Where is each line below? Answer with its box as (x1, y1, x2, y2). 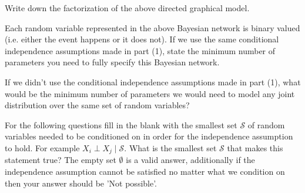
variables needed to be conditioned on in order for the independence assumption (5, 130, 293, 142)
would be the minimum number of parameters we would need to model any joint (5, 87, 295, 99)
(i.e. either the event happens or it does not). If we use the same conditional (5, 33, 279, 45)
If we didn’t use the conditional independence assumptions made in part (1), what (5, 75, 301, 88)
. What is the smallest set (124, 141, 217, 154)
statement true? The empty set (5, 154, 116, 166)
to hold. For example (5, 141, 80, 154)
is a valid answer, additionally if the (126, 154, 255, 166)
